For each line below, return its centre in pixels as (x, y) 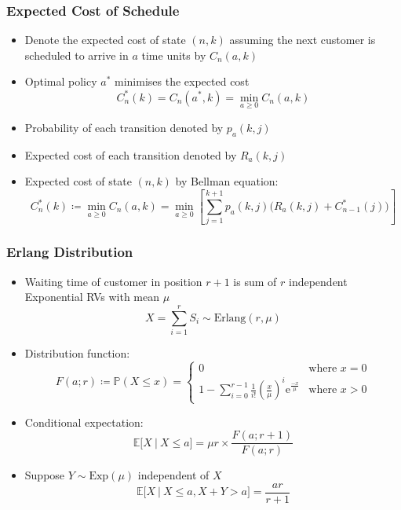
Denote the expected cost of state (105, 40)
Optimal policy (61, 81)
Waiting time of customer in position (113, 281)
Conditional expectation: (84, 422)
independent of (173, 475)
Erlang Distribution (70, 252)
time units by (174, 55)
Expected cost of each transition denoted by (131, 154)
